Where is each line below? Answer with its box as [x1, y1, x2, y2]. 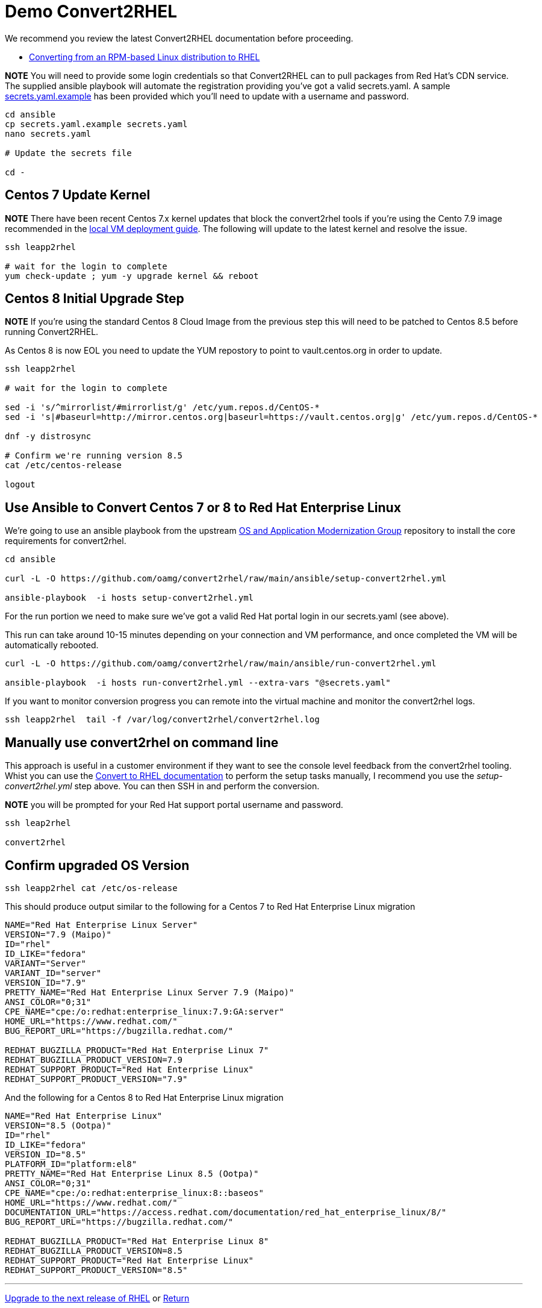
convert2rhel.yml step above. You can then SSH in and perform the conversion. [5, 781, 320, 792]
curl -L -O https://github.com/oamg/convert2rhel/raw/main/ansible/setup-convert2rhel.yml [5, 574, 447, 584]
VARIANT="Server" [5, 958, 86, 968]
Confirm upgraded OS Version [5, 857, 190, 873]
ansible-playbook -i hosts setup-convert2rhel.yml [5, 593, 254, 603]
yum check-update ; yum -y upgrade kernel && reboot [5, 271, 259, 281]
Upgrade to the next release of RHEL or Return [5, 1292, 190, 1303]
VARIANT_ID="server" [5, 968, 102, 978]
